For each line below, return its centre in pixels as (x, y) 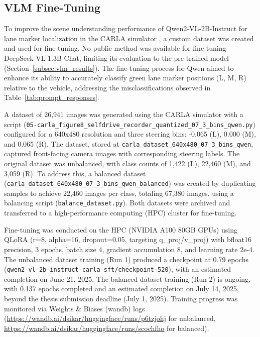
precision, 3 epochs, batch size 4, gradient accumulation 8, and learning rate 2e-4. (129, 249)
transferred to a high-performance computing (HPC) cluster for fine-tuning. (120, 213)
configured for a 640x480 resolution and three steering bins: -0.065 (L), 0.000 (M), (130, 134)
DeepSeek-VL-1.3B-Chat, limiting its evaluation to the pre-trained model (116, 58)
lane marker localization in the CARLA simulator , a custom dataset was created (129, 38)
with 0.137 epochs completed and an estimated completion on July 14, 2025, (121, 289)
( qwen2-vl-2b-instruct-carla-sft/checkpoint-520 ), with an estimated (118, 269)
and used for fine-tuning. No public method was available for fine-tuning (115, 48)
